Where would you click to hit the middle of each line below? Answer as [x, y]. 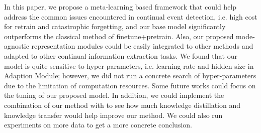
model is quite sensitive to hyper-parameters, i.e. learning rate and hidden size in [129, 65]
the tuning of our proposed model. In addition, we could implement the [114, 95]
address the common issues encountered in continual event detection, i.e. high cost [131, 16]
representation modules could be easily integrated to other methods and [142, 46]
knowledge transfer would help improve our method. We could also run [113, 115]
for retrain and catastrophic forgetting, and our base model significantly [115, 26]
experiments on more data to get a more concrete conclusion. [98, 125]
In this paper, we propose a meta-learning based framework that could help [120, 7]
